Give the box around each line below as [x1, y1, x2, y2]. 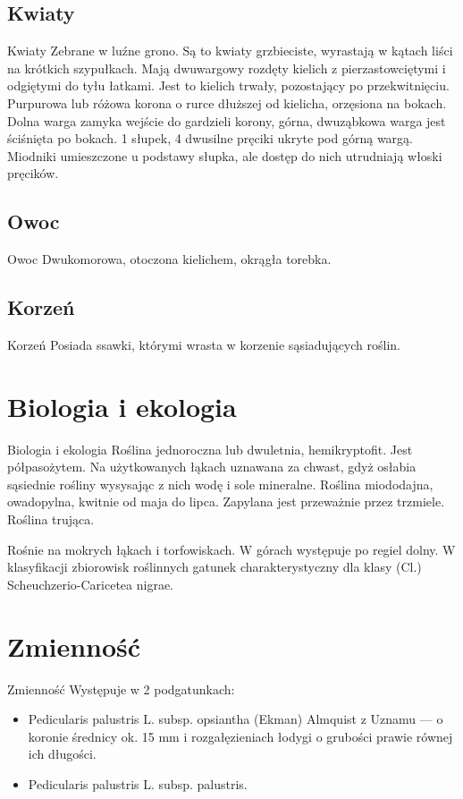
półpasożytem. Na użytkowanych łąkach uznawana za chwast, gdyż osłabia [7, 457, 417, 476]
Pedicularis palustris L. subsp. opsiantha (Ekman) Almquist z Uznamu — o [28, 710, 443, 728]
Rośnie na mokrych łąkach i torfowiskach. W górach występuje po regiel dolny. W [7, 540, 456, 558]
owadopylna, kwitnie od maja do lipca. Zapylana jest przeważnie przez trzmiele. [7, 492, 445, 511]
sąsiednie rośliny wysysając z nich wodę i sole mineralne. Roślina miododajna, [7, 474, 434, 493]
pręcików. [7, 164, 59, 183]
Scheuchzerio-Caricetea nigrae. [7, 574, 173, 593]
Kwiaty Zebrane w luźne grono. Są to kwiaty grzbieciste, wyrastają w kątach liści [7, 41, 453, 60]
